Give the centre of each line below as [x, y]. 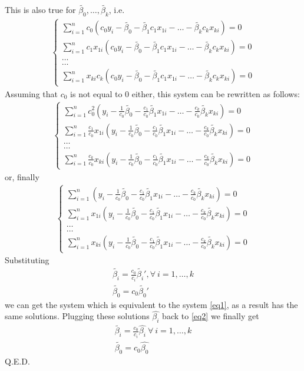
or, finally [22, 176]
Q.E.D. [17, 361]
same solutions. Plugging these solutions [77, 316]
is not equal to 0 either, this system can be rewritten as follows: [185, 93]
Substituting [27, 260]
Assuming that [31, 93]
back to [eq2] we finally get [211, 316]
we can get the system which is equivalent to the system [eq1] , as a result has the [151, 304]
